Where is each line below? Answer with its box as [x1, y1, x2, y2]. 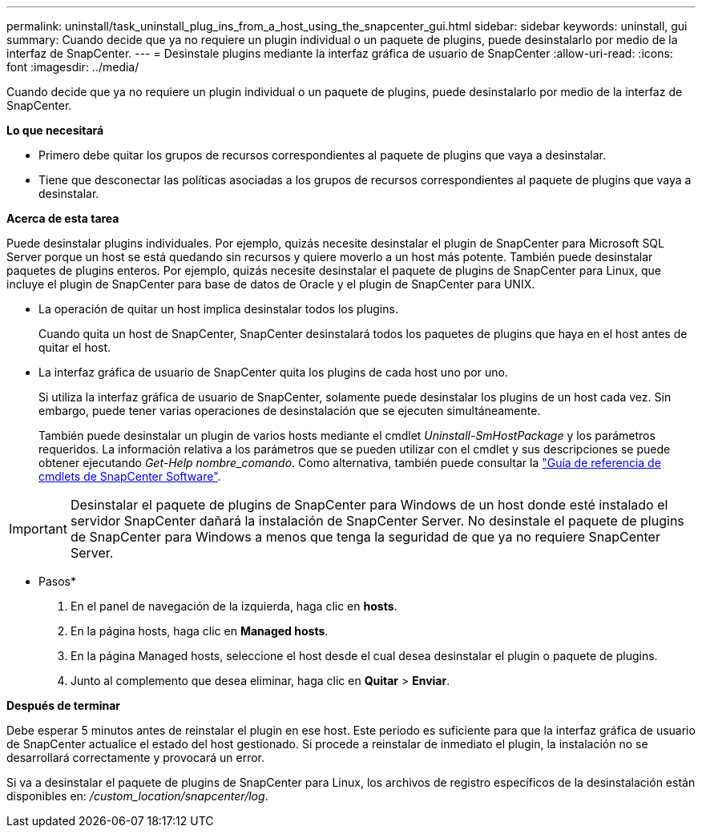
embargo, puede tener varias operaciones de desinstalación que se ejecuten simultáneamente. [38, 404, 541, 417]
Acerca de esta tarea [6, 212, 119, 225]
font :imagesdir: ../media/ [6, 60, 139, 74]
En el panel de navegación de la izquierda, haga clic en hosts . [71, 599, 397, 613]
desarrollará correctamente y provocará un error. [6, 751, 265, 764]
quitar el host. [38, 340, 111, 354]
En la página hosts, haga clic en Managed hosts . [71, 624, 329, 638]
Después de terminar [6, 699, 121, 712]
